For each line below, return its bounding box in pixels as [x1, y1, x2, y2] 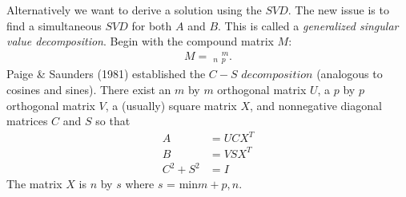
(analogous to [316, 65, 383, 82]
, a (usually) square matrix [105, 97, 237, 113]
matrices [6, 112, 48, 129]
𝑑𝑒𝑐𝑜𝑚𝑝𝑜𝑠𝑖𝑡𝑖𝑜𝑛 [241, 69, 313, 81]
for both [131, 17, 172, 33]
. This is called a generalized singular [218, 17, 399, 33]
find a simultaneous [6, 17, 102, 33]
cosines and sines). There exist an [6, 81, 171, 97]
